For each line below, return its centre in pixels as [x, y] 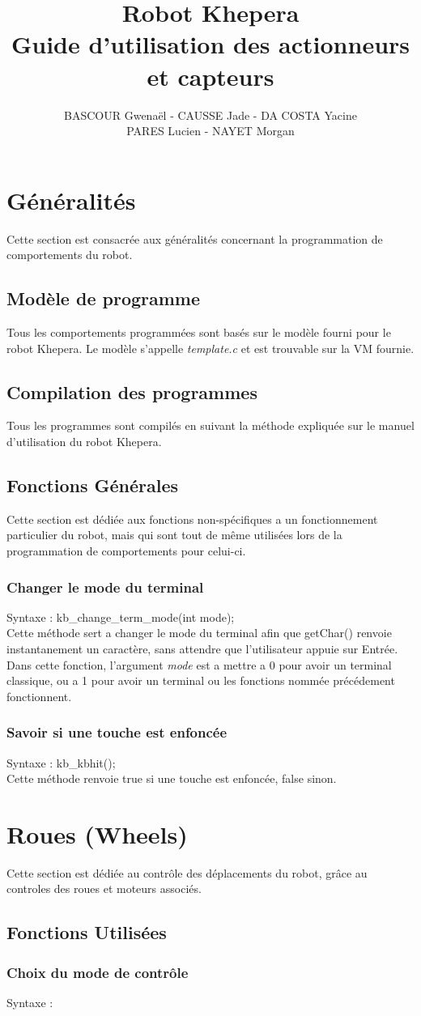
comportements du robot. [70, 255]
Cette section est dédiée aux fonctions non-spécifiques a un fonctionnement [192, 519]
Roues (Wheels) [97, 833]
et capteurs [210, 76]
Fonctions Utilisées [87, 932]
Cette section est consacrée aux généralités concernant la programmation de [195, 238]
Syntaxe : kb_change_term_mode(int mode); [121, 616]
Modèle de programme [104, 298]
